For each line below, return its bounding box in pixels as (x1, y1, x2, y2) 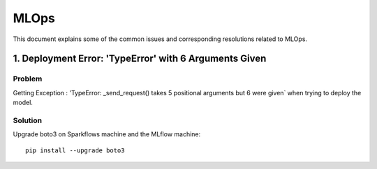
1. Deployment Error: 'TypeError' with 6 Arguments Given (13, 53, 267, 65)
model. (13, 98, 33, 107)
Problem (13, 74, 43, 83)
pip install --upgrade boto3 (25, 146, 125, 154)
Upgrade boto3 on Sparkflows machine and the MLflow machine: (13, 130, 201, 138)
